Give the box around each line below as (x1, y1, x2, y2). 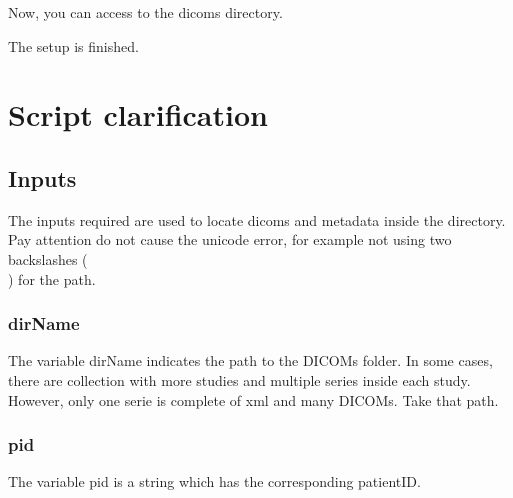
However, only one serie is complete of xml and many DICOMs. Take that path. (8, 389, 499, 410)
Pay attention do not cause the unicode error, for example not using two (8, 229, 452, 250)
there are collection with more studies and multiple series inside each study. (8, 369, 471, 390)
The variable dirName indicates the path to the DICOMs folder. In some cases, (8, 350, 493, 371)
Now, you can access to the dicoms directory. (8, 2, 283, 22)
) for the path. (8, 268, 96, 289)
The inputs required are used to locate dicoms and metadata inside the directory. (8, 209, 506, 230)
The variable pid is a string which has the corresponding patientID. (8, 471, 421, 492)
